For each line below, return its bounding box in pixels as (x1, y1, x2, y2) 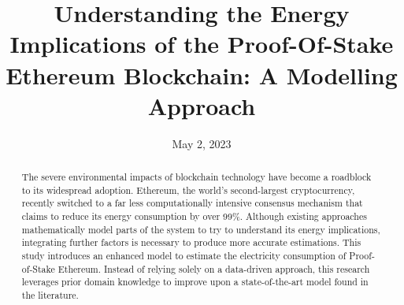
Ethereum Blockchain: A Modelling (6, 58, 398, 91)
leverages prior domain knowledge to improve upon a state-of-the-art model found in (21, 275, 369, 288)
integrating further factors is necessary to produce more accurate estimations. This (21, 236, 361, 249)
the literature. (21, 288, 79, 301)
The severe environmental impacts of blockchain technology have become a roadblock (21, 170, 372, 184)
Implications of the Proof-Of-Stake (9, 28, 394, 60)
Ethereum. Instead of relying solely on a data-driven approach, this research (57, 262, 370, 275)
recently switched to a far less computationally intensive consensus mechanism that (21, 196, 363, 210)
